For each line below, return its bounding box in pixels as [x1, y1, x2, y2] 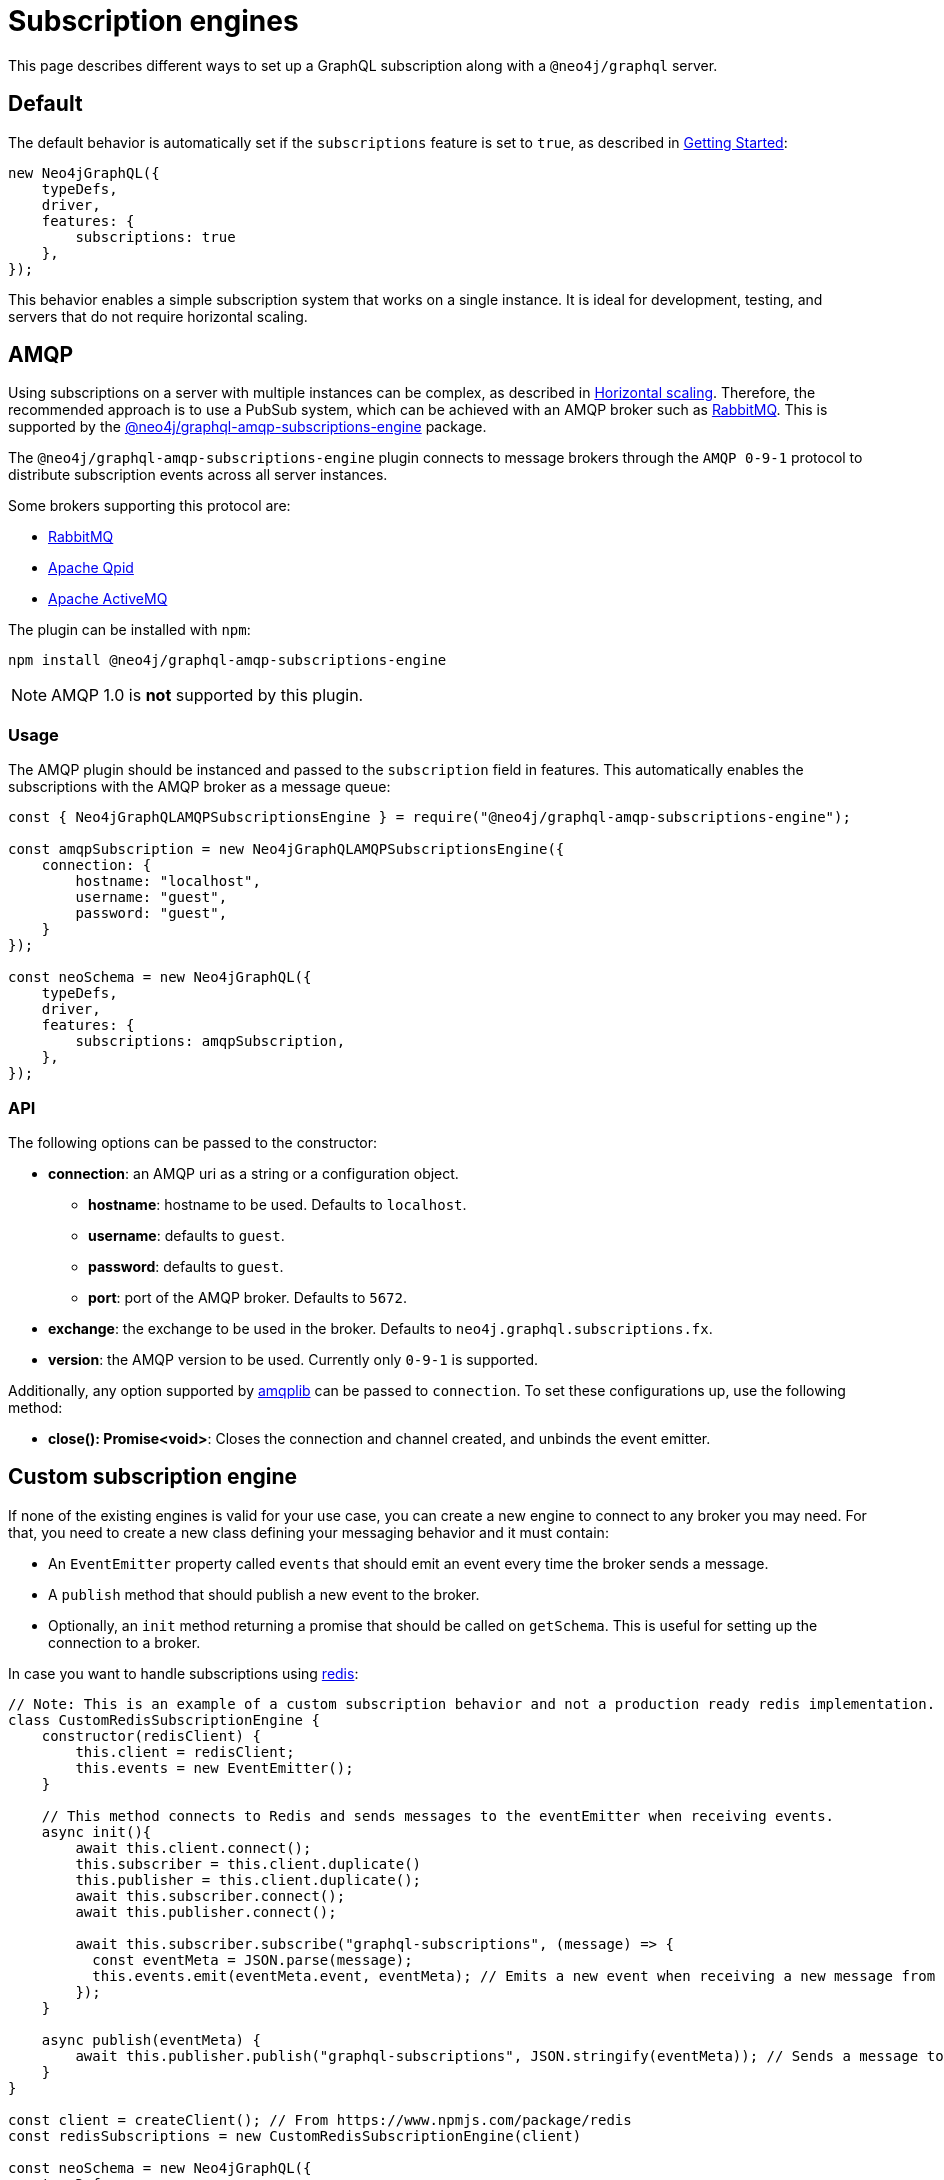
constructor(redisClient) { [41, 1727, 261, 1744]
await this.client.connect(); [75, 1839, 312, 1856]
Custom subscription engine [8, 1464, 298, 1490]
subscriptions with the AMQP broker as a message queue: [8, 778, 391, 796]
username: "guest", [75, 889, 228, 906]
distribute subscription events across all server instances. [8, 466, 388, 484]
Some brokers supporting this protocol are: [8, 497, 291, 515]
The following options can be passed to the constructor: [8, 1133, 378, 1151]
